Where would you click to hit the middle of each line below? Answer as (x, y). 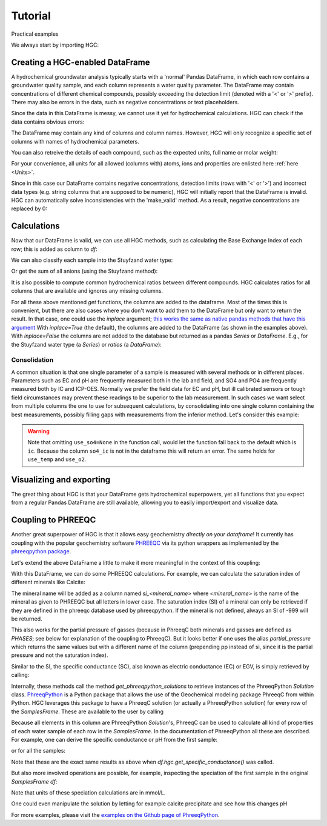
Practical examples (35, 34)
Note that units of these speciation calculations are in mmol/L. (88, 792)
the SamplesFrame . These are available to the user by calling (87, 711)
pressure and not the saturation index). (60, 655)
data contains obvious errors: (48, 122)
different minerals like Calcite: (48, 582)
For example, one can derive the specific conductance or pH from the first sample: (114, 739)
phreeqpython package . (41, 551)
